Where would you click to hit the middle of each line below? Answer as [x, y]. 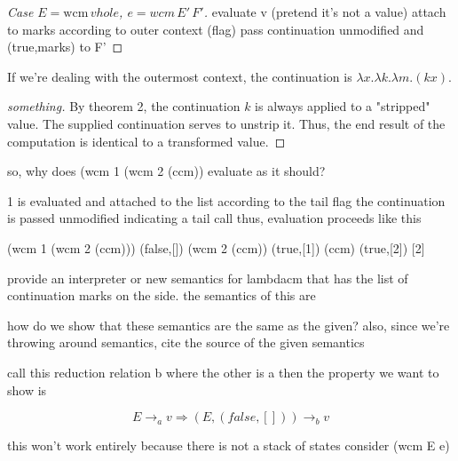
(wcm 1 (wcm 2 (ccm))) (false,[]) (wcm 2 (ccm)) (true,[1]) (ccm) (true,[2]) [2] [216, 247]
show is [27, 389]
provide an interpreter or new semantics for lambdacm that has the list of [208, 278]
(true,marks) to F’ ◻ [65, 47]
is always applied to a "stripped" [343, 106]
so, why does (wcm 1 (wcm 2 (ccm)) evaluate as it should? [166, 171]
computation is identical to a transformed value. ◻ [146, 141]
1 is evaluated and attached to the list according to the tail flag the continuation [226, 200]
